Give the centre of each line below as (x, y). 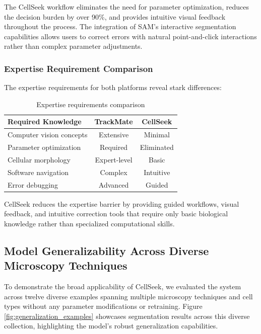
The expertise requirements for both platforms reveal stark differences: (113, 87)
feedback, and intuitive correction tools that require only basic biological (116, 214)
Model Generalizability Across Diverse (107, 250)
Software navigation (38, 172)
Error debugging (33, 184)
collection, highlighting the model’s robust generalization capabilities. (111, 326)
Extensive (114, 135)
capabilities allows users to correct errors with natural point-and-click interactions (130, 36)
